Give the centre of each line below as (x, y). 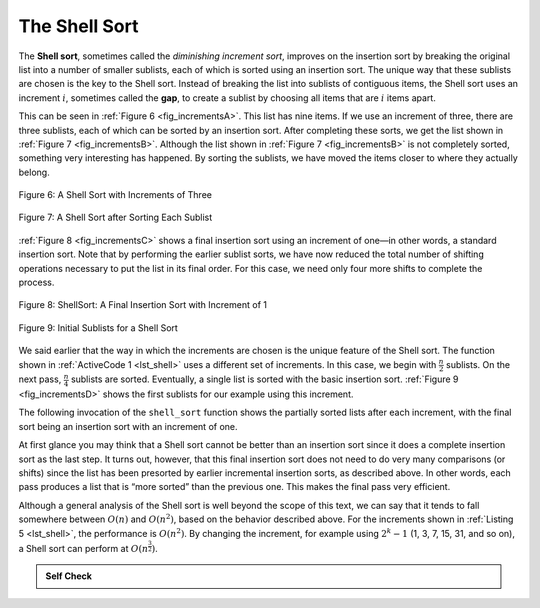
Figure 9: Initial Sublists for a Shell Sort (98, 327)
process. (36, 282)
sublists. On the (477, 364)
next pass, (40, 379)
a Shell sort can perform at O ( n (83, 548)
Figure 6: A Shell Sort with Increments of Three (115, 195)
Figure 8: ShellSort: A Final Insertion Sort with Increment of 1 (142, 305)
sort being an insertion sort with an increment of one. (128, 426)
